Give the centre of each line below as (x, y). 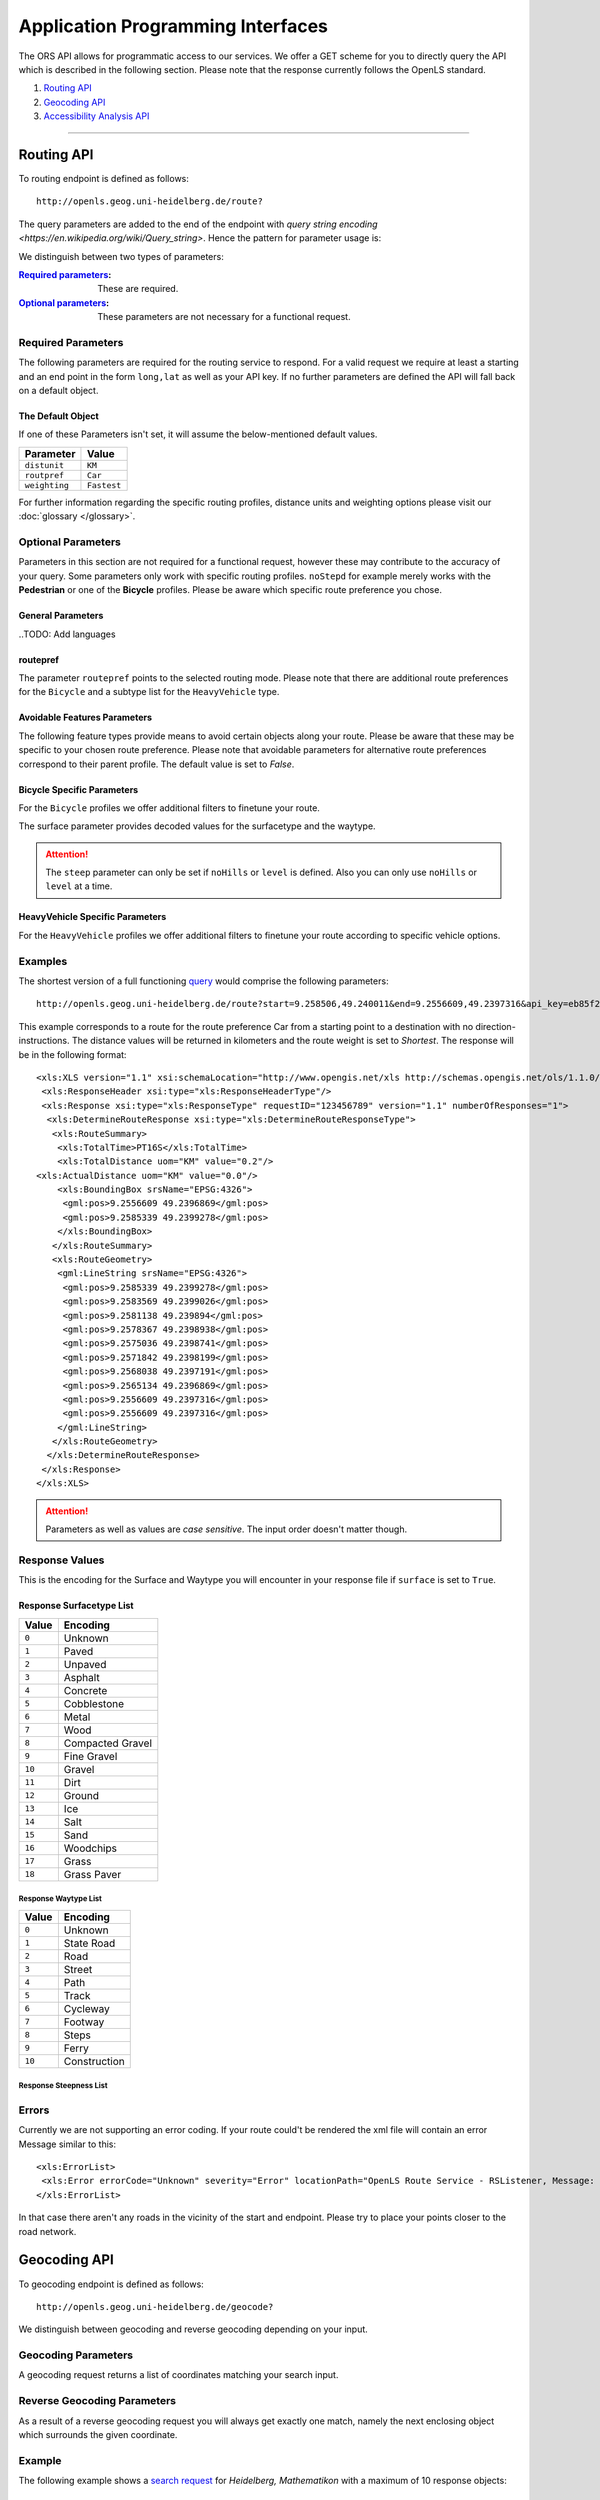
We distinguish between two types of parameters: (121, 256)
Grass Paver (92, 1874)
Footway (84, 2022)
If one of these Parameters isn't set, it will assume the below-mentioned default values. (198, 434)
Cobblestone (94, 1703)
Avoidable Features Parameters (85, 717)
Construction (94, 2061)
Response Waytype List (60, 1898)
